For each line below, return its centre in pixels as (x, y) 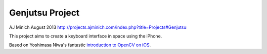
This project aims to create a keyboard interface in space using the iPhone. (86, 36)
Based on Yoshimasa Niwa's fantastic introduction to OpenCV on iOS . (80, 45)
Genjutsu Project (44, 13)
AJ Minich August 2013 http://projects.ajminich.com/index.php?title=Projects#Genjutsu (98, 27)
